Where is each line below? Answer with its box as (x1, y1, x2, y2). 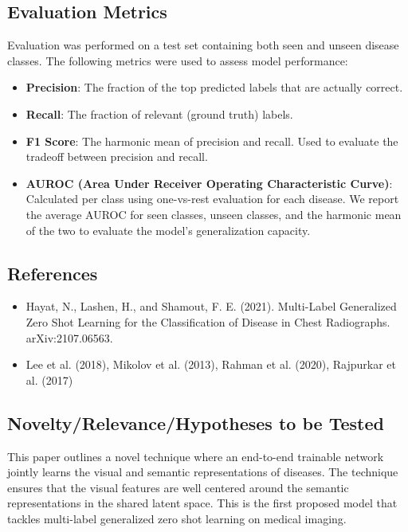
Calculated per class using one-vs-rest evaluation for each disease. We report (25, 190, 399, 207)
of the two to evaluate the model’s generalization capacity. (25, 221, 311, 238)
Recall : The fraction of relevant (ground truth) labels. (25, 105, 293, 122)
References (7, 260, 98, 285)
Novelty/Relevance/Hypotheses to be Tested (7, 410, 384, 435)
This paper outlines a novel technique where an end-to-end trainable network (7, 448, 384, 464)
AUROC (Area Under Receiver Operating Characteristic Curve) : (25, 174, 393, 191)
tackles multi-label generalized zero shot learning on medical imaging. (7, 510, 347, 526)
